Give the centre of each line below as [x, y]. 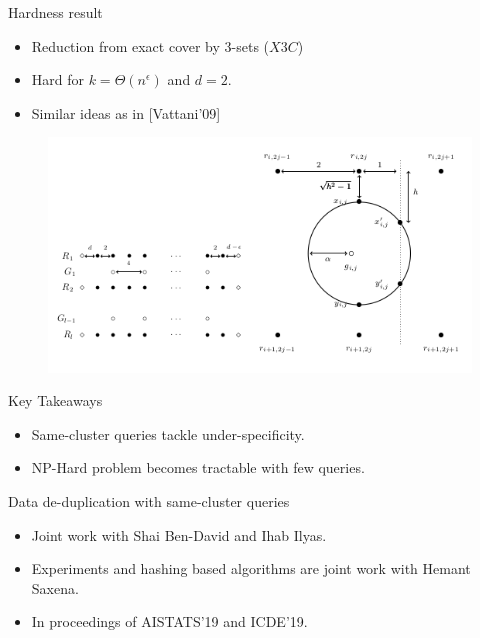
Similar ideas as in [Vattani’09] [126, 112]
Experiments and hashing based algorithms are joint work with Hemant [251, 568]
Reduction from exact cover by [125, 45]
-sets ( [250, 45]
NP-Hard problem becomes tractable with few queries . [198, 467]
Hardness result [55, 12]
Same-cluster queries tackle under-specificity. [168, 433]
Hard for [58, 79]
